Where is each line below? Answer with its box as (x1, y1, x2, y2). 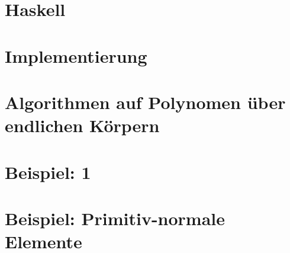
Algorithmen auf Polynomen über (5, 89, 286, 114)
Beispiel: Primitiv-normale (5, 206, 225, 230)
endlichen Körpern (5, 113, 160, 137)
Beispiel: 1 (5, 159, 91, 184)
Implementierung (5, 43, 147, 68)
